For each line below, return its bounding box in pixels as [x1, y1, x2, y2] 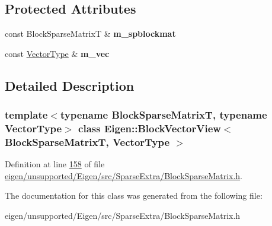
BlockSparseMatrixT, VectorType [5, 134, 170, 149]
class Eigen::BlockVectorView [78, 121, 221, 136]
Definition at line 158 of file [5, 158, 105, 170]
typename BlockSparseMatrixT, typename [60, 107, 267, 122]
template [5, 107, 48, 122]
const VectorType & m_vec [5, 47, 110, 59]
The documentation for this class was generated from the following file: [5, 189, 263, 202]
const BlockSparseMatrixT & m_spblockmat [5, 27, 176, 40]
